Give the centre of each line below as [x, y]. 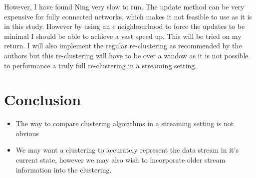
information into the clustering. [64, 169]
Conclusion [43, 99]
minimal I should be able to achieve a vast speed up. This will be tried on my [123, 36]
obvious [27, 133]
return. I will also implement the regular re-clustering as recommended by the [123, 46]
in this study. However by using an [57, 26]
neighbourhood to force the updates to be [181, 26]
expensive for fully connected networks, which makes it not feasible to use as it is [128, 16]
